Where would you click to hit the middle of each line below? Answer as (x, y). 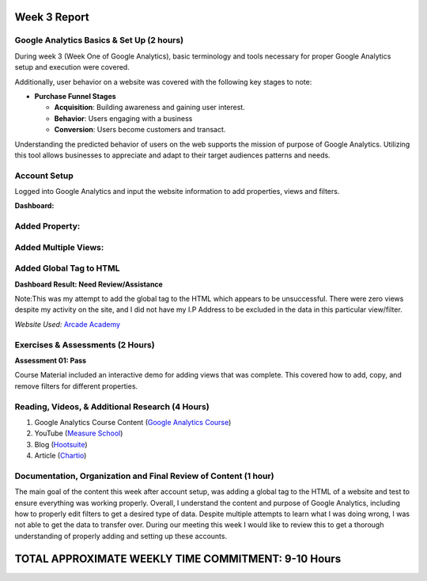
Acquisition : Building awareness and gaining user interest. (149, 108)
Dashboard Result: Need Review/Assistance (89, 284)
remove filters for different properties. (76, 386)
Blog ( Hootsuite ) (61, 444)
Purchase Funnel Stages (75, 96)
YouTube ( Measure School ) (79, 433)
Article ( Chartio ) (60, 456)
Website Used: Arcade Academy (68, 324)
